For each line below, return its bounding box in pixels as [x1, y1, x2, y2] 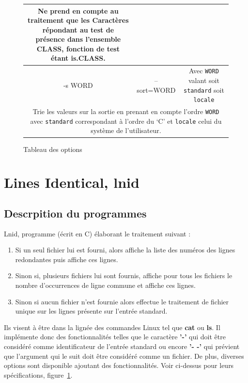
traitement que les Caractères [28, 15, 129, 25]
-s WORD [63, 80, 93, 90]
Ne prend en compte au [38, 5, 119, 16]
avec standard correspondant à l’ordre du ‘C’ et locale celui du [30, 116, 222, 126]
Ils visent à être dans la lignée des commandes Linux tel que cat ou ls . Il [4, 322, 220, 332]
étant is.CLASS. [50, 53, 106, 63]
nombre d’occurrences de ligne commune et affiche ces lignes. [15, 280, 196, 290]
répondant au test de [42, 24, 114, 34]
